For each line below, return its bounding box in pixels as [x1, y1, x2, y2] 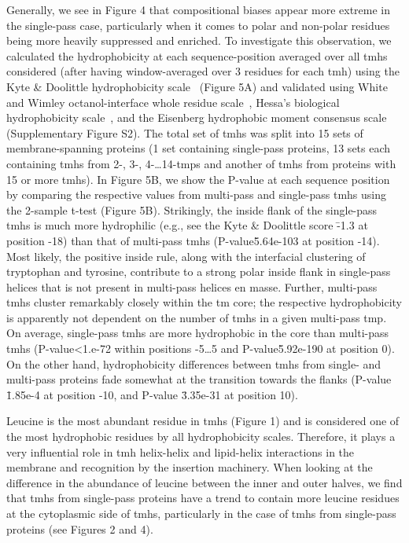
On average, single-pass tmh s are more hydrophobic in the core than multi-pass [6, 325, 389, 341]
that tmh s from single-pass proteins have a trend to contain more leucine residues [6, 490, 400, 506]
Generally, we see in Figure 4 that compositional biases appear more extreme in [6, 2, 391, 17]
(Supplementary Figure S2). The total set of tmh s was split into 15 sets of [6, 124, 363, 141]
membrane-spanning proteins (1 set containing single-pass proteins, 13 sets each [6, 140, 391, 156]
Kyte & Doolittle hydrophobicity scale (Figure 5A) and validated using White [6, 78, 388, 94]
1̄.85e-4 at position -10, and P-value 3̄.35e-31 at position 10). [6, 386, 298, 402]
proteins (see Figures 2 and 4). [6, 520, 153, 537]
